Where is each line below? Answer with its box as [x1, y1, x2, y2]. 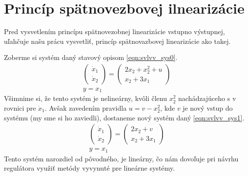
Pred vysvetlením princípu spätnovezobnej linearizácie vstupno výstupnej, [4, 26, 225, 37]
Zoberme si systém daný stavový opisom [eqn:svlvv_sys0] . [4, 52, 178, 62]
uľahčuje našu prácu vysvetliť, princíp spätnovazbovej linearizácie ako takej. [4, 36, 231, 46]
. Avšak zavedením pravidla [44, 103, 127, 113]
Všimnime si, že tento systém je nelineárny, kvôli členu [4, 93, 167, 103]
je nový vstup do [183, 103, 233, 113]
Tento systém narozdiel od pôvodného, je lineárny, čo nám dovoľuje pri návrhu [4, 153, 239, 163]
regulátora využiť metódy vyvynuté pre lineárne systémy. [4, 163, 175, 173]
